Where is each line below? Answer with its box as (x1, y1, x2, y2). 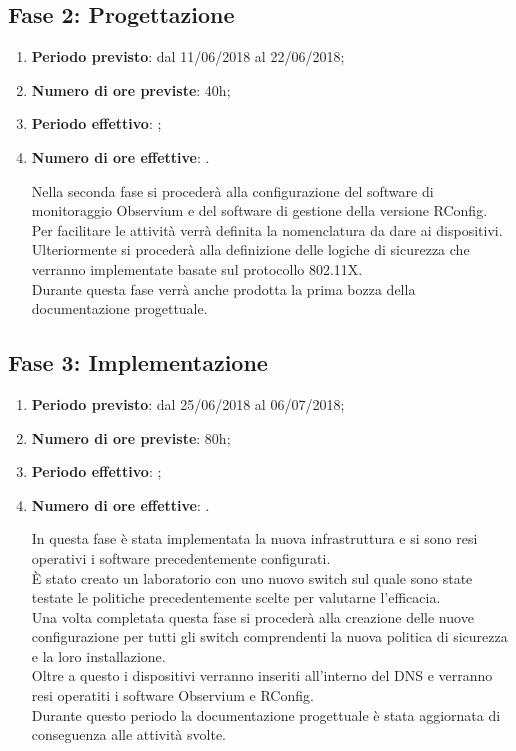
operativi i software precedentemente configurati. (31, 547, 331, 568)
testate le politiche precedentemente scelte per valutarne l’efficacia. (31, 587, 441, 608)
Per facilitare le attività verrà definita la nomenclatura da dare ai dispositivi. (31, 219, 503, 240)
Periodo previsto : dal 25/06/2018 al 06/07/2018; (31, 393, 345, 414)
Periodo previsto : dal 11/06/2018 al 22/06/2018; (31, 46, 345, 67)
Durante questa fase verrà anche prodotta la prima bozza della (31, 278, 416, 299)
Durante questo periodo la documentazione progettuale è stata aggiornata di (31, 704, 501, 725)
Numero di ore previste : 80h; (31, 427, 231, 448)
